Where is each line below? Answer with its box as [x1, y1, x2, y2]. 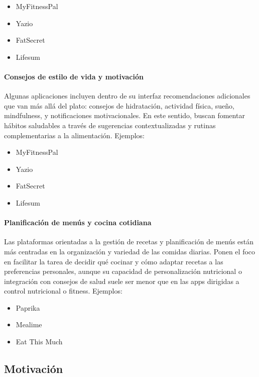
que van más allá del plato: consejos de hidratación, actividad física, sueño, [4, 100, 234, 111]
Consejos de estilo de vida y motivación [4, 71, 144, 81]
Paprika [16, 302, 40, 313]
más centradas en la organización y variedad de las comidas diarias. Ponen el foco [4, 246, 255, 256]
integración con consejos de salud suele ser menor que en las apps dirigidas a [4, 275, 239, 286]
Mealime [16, 319, 42, 330]
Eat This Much [16, 336, 63, 347]
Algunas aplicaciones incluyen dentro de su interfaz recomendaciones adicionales [4, 90, 250, 101]
